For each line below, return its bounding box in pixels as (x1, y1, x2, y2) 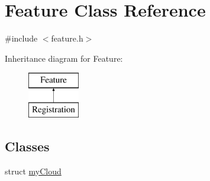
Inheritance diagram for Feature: (5, 52, 123, 64)
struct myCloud (5, 164, 62, 177)
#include (5, 32, 38, 45)
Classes (5, 136, 50, 155)
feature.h (51, 32, 83, 45)
